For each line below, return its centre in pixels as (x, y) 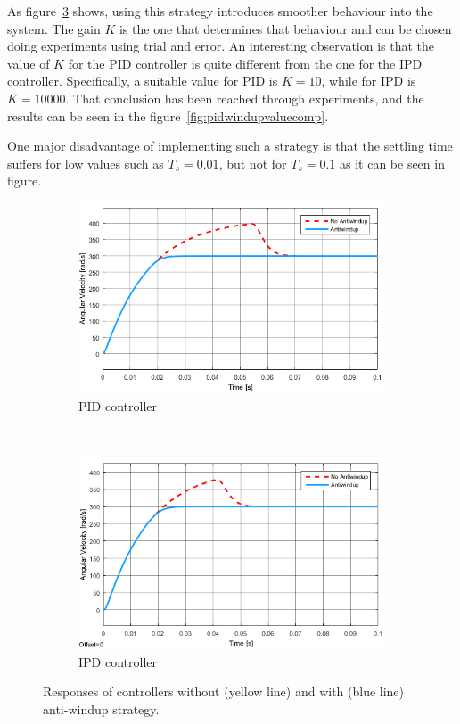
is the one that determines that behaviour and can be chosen (285, 28)
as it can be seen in (392, 163)
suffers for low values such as (86, 163)
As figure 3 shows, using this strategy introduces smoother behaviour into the (220, 11)
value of (29, 63)
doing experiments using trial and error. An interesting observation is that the (221, 46)
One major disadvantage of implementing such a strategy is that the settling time (230, 146)
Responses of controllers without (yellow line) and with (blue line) (224, 691)
